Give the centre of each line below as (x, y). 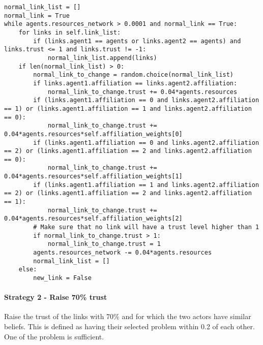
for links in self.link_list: (70, 32)
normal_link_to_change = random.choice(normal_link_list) (134, 75)
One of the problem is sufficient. (54, 336)
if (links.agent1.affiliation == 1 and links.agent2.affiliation (146, 185)
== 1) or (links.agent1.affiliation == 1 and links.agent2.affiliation (128, 108)
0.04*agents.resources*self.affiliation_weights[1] (93, 177)
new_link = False (62, 278)
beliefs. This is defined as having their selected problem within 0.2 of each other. (129, 326)
